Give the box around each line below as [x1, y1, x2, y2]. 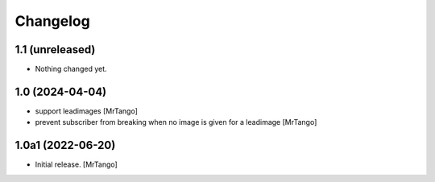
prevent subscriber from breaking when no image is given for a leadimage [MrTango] [35, 118, 317, 127]
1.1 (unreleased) [14, 43, 96, 56]
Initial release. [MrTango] [35, 159, 118, 169]
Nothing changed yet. [35, 64, 108, 74]
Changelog [14, 12, 90, 30]
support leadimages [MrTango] [35, 105, 139, 116]
